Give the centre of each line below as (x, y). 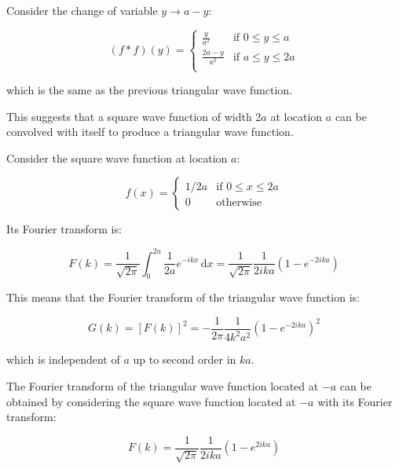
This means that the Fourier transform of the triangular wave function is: (183, 297)
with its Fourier (355, 401)
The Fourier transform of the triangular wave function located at (163, 385)
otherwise (239, 203)
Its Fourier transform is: (64, 229)
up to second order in (185, 359)
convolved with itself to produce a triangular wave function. (150, 132)
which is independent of (63, 359)
